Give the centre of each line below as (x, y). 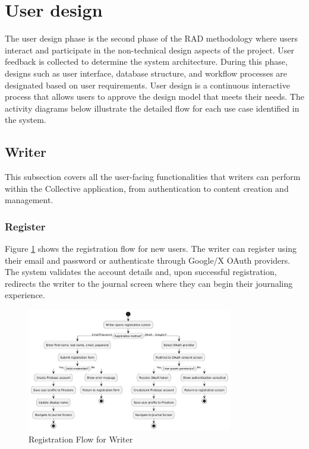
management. (29, 200)
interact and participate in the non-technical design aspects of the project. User (149, 50)
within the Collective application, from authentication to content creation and (147, 188)
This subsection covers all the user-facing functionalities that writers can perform (153, 177)
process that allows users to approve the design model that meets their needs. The (154, 97)
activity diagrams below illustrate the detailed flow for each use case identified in (152, 108)
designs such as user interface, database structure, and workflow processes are (146, 73)
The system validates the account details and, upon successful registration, (141, 272)
